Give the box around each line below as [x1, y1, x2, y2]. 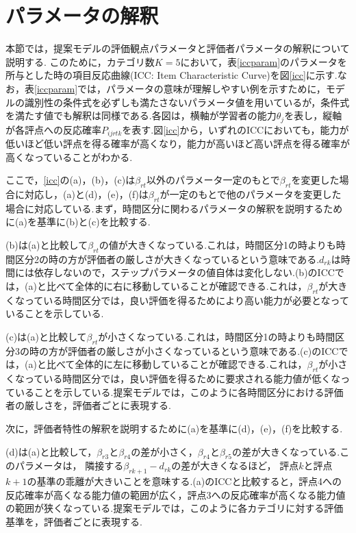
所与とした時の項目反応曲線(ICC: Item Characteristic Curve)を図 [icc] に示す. [5, 68, 338, 82]
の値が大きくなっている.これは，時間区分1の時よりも [99, 237, 336, 251]
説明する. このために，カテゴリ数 [5, 54, 155, 69]
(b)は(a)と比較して [5, 237, 88, 251]
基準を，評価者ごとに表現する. [5, 514, 142, 528]
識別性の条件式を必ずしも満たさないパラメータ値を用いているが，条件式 [24, 95, 350, 109]
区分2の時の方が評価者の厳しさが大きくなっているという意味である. [14, 251, 320, 266]
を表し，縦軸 [284, 108, 342, 123]
